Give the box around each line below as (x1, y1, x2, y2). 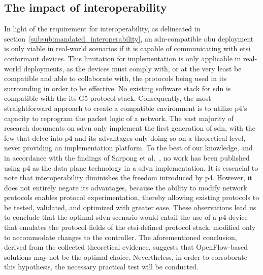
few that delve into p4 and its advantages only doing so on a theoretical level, (4, 132, 246, 143)
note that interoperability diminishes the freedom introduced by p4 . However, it (4, 172, 252, 183)
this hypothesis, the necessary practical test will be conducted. (4, 261, 199, 272)
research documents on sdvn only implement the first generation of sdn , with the (4, 123, 255, 133)
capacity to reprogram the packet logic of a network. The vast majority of (4, 112, 234, 123)
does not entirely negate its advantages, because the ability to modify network (4, 182, 247, 192)
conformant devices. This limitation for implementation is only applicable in (4, 53, 241, 63)
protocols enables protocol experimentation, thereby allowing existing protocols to (4, 192, 259, 203)
